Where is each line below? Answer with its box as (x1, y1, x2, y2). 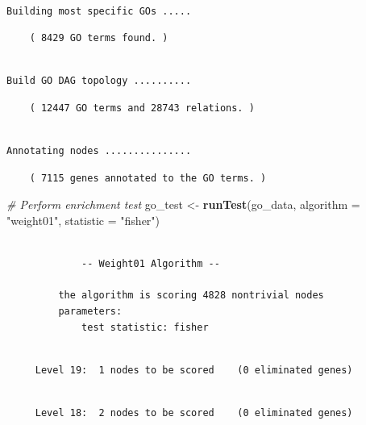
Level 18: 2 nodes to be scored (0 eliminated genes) (35, 406, 353, 419)
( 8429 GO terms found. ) (29, 32, 168, 44)
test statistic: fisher (81, 321, 209, 333)
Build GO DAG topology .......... (6, 75, 192, 87)
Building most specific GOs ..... (6, 5, 192, 17)
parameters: (58, 305, 123, 317)
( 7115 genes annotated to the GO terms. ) (29, 172, 267, 184)
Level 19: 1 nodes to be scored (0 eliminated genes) (35, 364, 353, 376)
